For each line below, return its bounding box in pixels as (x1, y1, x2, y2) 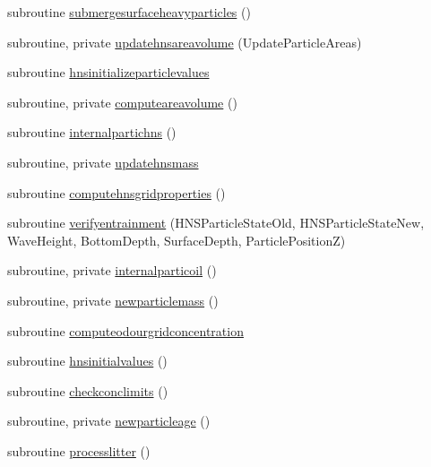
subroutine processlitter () (7, 441, 151, 460)
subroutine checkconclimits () (7, 381, 168, 400)
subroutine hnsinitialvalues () (7, 351, 168, 370)
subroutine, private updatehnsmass (7, 152, 199, 171)
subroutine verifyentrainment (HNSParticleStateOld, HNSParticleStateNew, (7, 213, 425, 232)
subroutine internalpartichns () (7, 123, 177, 142)
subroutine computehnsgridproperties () (7, 183, 226, 202)
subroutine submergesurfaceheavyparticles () (7, 3, 251, 21)
